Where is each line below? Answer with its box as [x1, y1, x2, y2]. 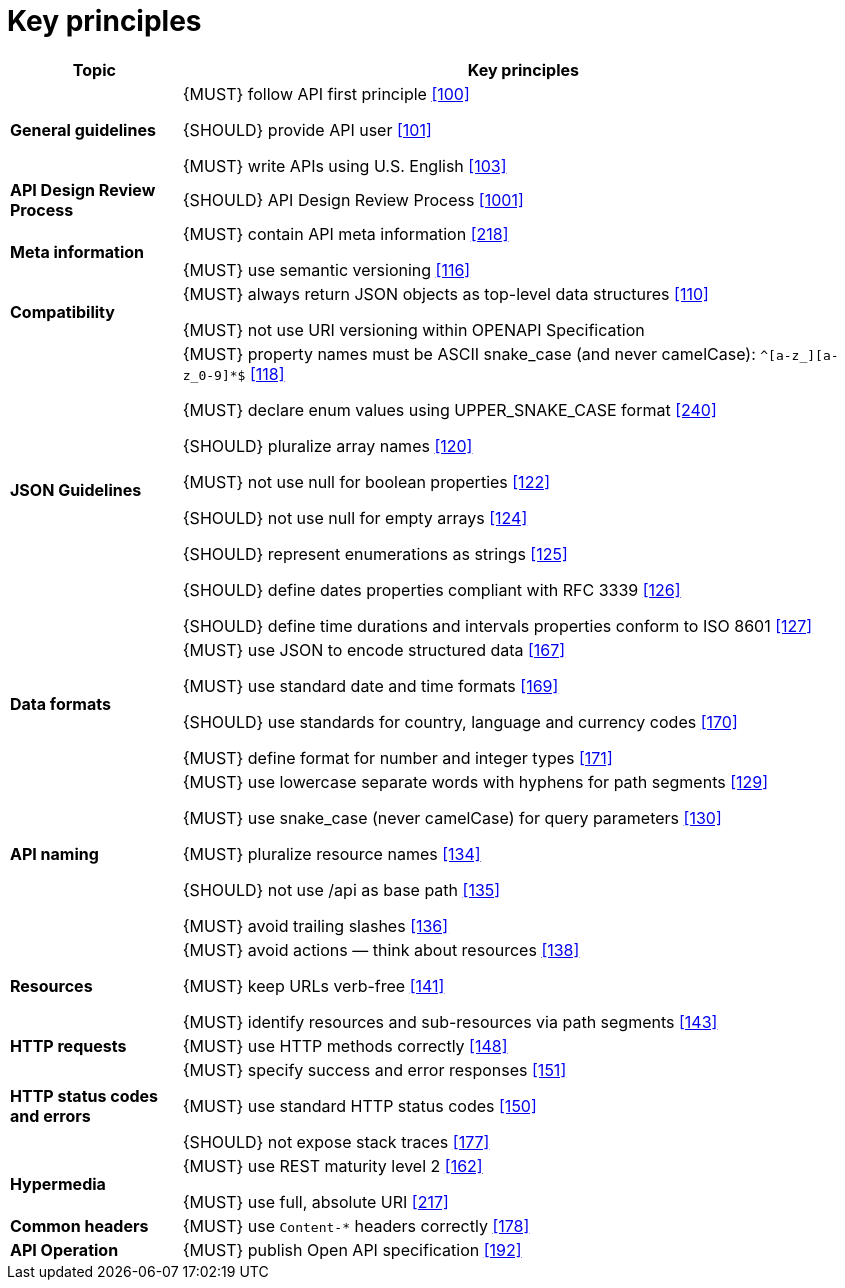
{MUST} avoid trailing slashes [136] [182, 915, 449, 936]
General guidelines [10, 119, 156, 140]
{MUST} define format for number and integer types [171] [182, 747, 613, 768]
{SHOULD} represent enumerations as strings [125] [182, 543, 568, 564]
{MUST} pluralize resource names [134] [182, 843, 481, 864]
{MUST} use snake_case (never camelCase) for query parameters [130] [182, 807, 722, 828]
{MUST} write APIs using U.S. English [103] [182, 155, 507, 176]
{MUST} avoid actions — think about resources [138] [182, 939, 580, 960]
